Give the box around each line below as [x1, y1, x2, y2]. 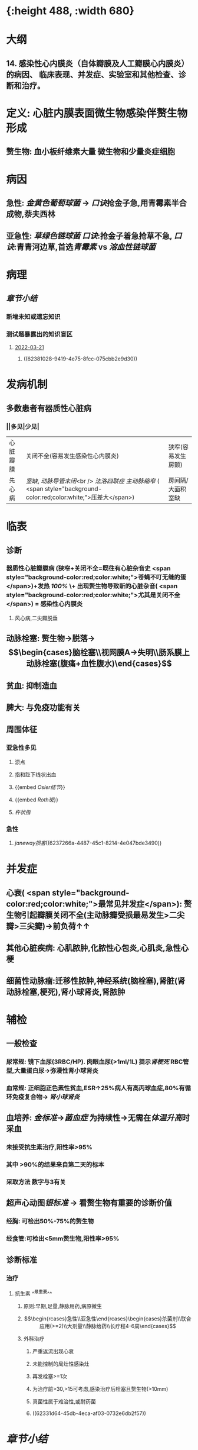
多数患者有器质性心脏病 [6, 403, 91, 413]
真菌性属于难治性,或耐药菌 [32, 1398, 96, 1405]
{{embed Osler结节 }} [14, 783, 66, 791]
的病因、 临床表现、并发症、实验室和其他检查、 [6, 69, 179, 79]
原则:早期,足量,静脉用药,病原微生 [23, 1302, 102, 1309]
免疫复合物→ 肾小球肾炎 [12, 1093, 80, 1101]
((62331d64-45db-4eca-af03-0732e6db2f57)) [32, 1410, 146, 1417]
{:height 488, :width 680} [6, 4, 134, 18]
